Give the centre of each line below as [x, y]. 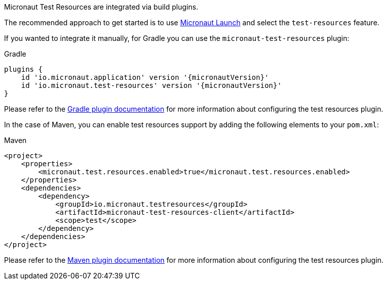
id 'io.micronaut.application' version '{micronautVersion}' [145, 77]
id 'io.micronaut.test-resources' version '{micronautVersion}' [151, 85]
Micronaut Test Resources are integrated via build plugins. [101, 7]
